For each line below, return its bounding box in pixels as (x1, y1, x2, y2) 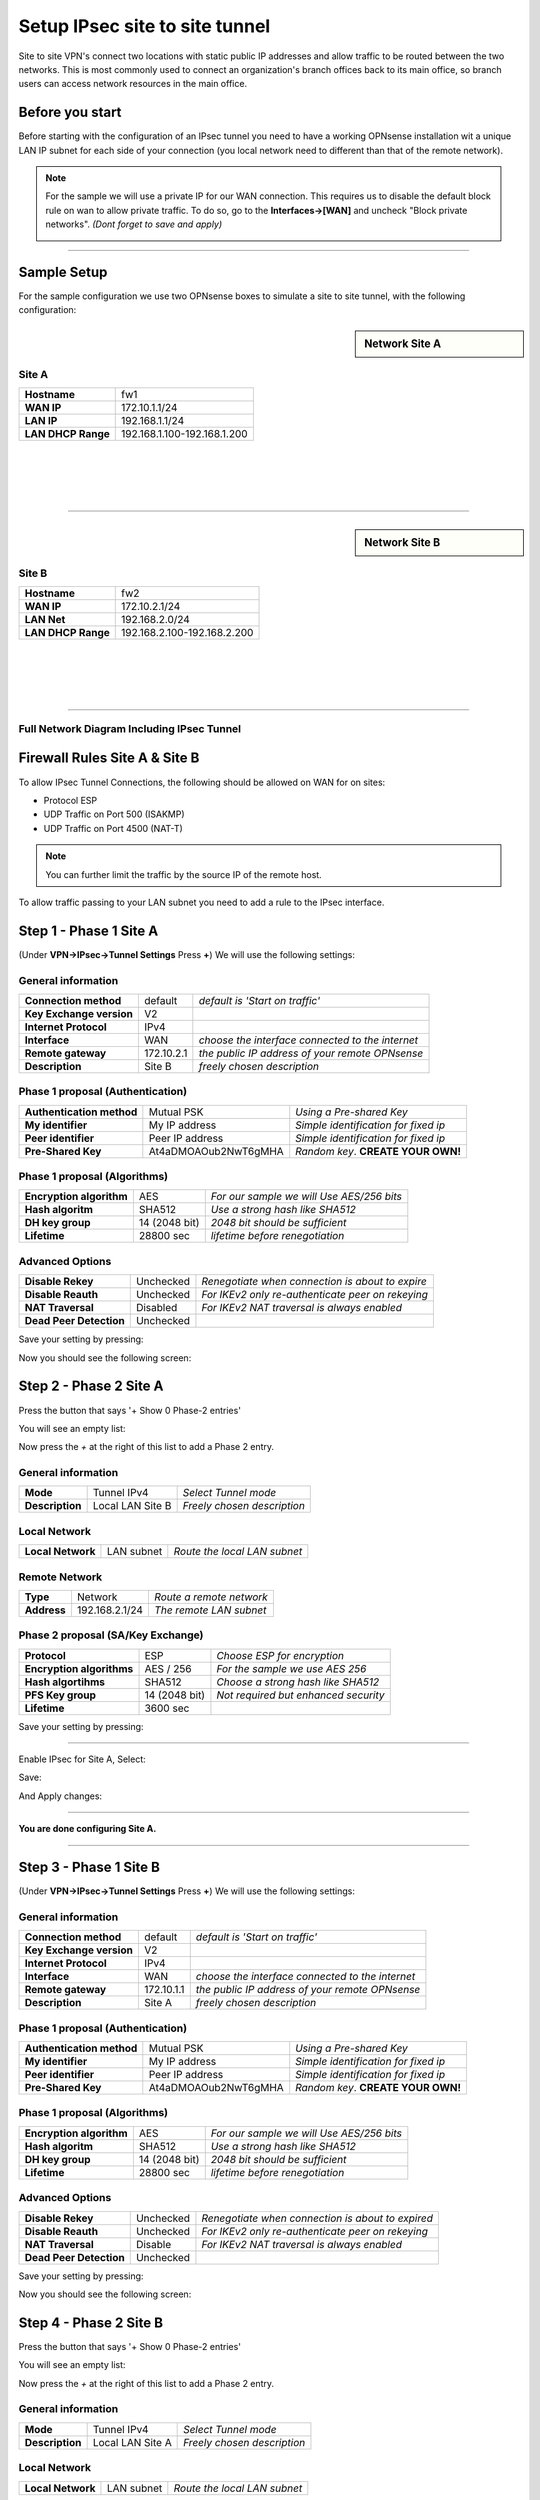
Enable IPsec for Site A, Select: (18, 1753, 147, 1765)
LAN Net (24, 612, 66, 626)
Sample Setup (18, 264, 108, 280)
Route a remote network (154, 1590, 269, 1604)
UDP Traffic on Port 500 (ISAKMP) (43, 808, 185, 820)
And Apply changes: (18, 1790, 103, 1802)
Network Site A (364, 336, 442, 350)
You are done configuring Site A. (18, 1823, 157, 1835)
